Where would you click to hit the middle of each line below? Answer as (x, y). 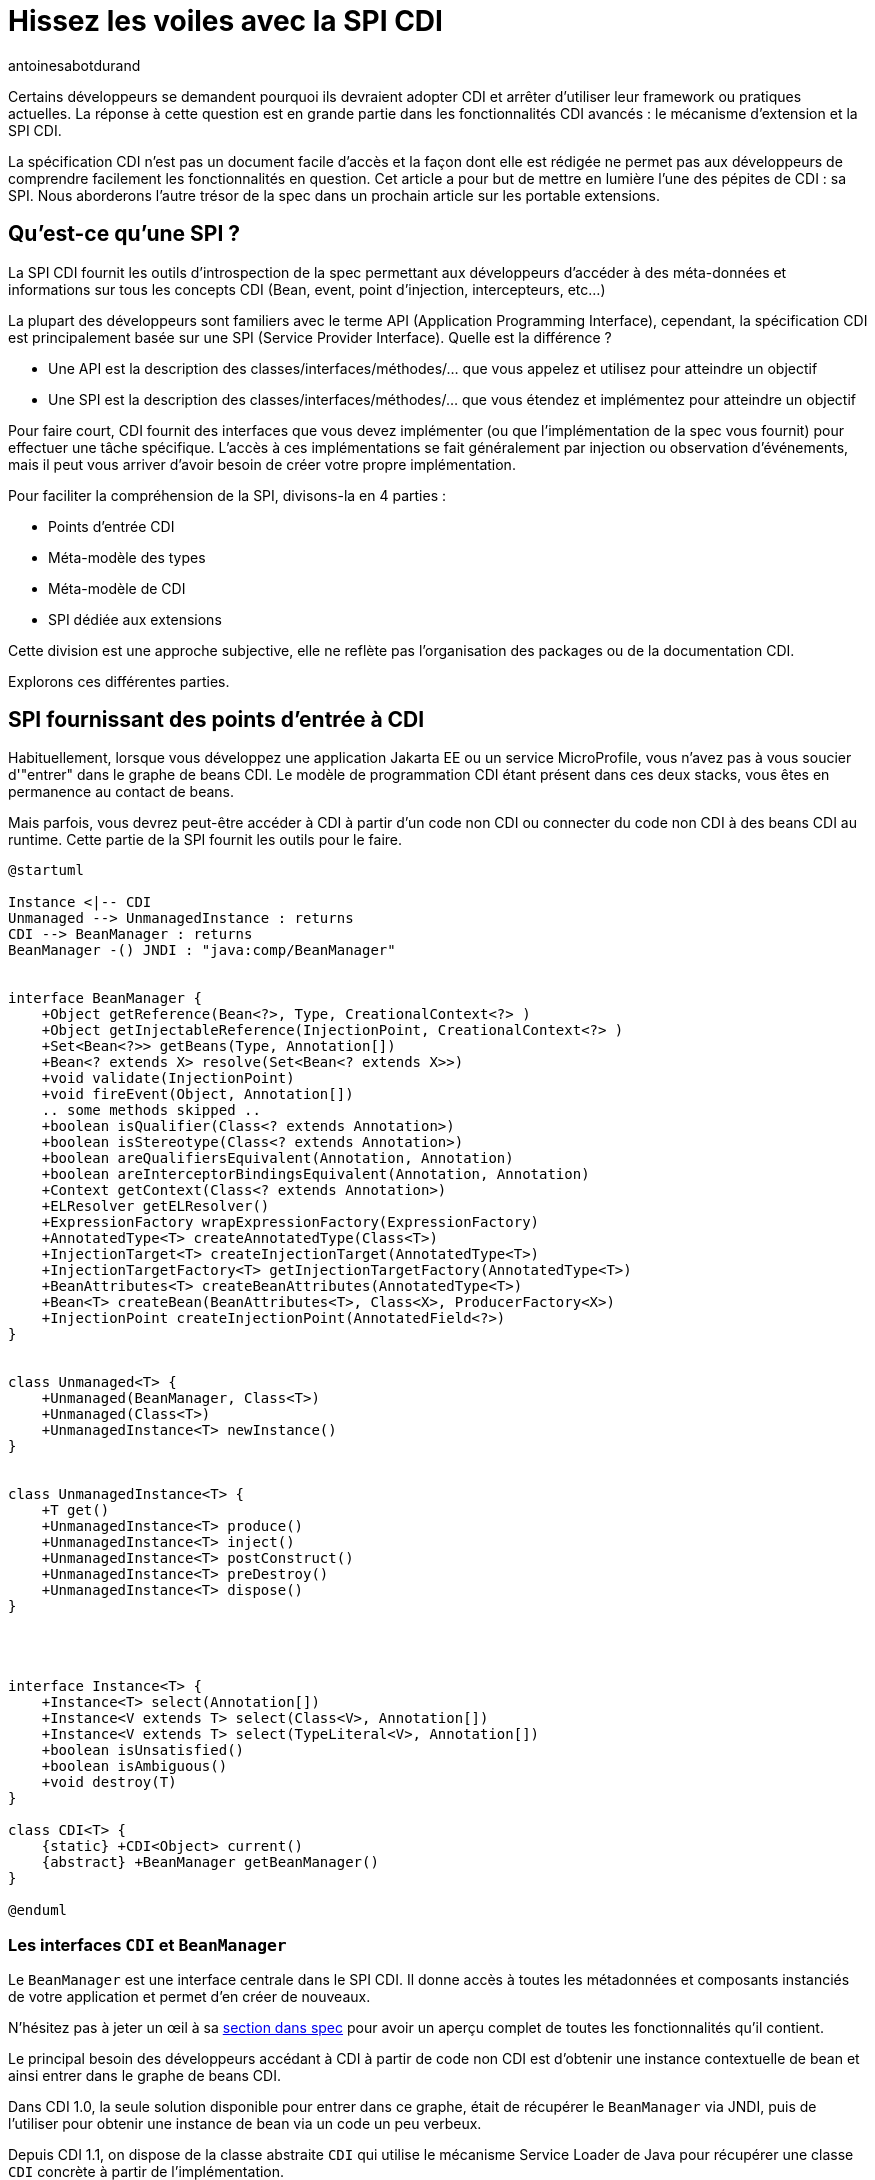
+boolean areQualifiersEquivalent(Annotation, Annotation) (277, 1158)
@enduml (38, 1910)
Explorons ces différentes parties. (119, 681)
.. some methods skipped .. (151, 1110)
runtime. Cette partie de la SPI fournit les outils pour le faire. (205, 840)
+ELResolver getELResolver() (155, 1206)
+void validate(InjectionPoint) (168, 1078)
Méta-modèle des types (127, 557)
